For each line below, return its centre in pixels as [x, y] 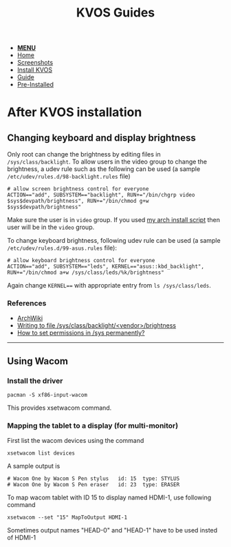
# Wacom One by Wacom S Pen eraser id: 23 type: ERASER [93, 485]
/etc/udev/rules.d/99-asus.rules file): [62, 248]
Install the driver [35, 381]
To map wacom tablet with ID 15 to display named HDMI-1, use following [109, 497]
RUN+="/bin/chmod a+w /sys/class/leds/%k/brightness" [86, 273]
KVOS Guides [115, 13]
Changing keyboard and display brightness [101, 138]
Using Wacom [38, 361]
